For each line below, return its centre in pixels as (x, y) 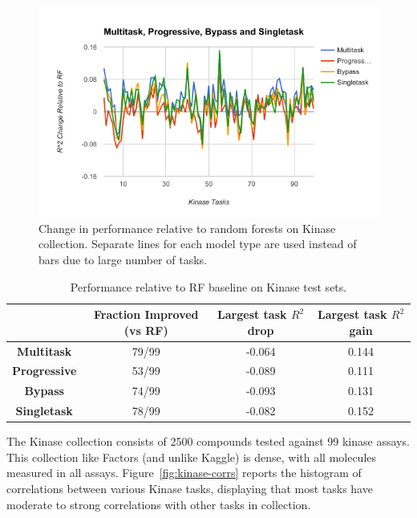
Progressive (45, 371)
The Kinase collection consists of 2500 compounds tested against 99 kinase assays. (208, 441)
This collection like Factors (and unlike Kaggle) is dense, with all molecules (192, 457)
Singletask (44, 411)
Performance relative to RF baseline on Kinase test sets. (208, 286)
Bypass (44, 391)
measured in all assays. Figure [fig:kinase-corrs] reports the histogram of (184, 473)
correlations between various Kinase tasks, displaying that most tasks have (190, 488)
